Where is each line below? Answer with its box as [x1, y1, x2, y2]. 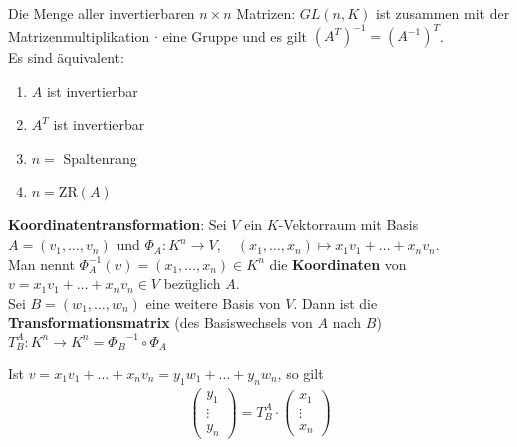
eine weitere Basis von [145, 292, 281, 313]
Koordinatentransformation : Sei [8, 214, 227, 235]
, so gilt [277, 362, 324, 383]
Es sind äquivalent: [8, 47, 124, 68]
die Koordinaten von [269, 253, 407, 274]
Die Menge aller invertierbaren [8, 3, 195, 23]
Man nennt [8, 253, 75, 274]
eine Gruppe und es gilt [162, 25, 307, 46]
